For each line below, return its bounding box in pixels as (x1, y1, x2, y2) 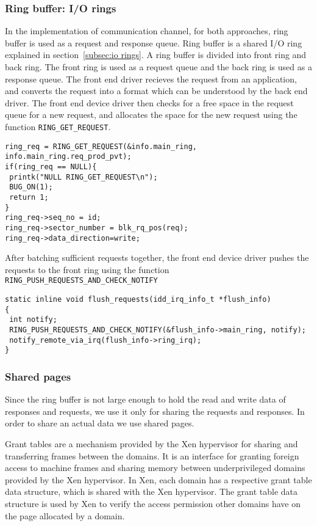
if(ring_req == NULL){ (5, 162, 97, 171)
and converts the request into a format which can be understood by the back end (5, 84, 308, 97)
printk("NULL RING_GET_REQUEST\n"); (9, 172, 158, 181)
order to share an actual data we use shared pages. (5, 417, 194, 429)
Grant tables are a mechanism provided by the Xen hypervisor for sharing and (5, 437, 298, 450)
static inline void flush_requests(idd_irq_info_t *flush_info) (5, 295, 271, 304)
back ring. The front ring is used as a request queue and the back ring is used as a (5, 60, 312, 73)
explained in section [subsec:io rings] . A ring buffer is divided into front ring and (5, 48, 307, 61)
